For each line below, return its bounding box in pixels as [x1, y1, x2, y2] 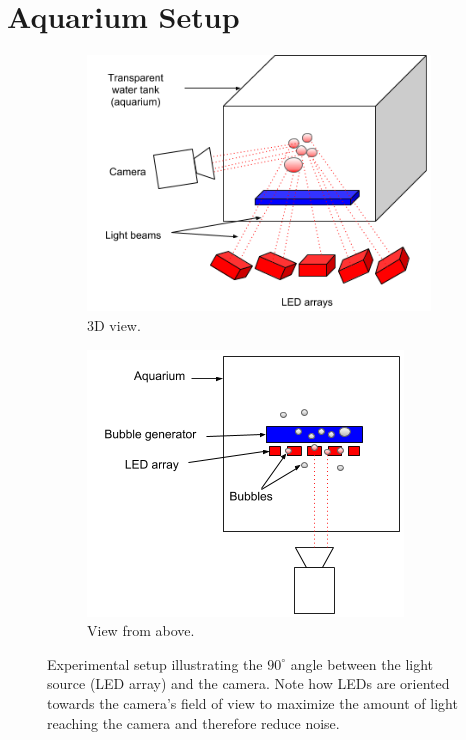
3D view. [87, 314, 141, 335]
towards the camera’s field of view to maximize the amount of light [47, 692, 458, 713]
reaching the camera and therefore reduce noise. [47, 712, 340, 733]
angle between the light [290, 653, 434, 674]
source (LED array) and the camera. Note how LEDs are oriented [47, 673, 450, 694]
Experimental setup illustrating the [47, 653, 263, 674]
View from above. [87, 620, 195, 641]
